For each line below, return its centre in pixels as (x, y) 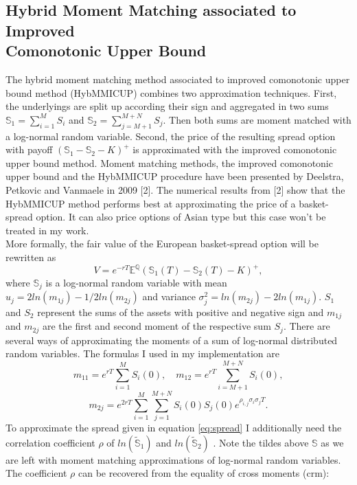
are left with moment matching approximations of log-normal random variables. (173, 459)
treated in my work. (47, 230)
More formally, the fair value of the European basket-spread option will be (162, 244)
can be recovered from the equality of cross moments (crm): (204, 473)
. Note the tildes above (261, 442)
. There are (307, 326)
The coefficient (36, 473)
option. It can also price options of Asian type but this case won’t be (181, 217)
